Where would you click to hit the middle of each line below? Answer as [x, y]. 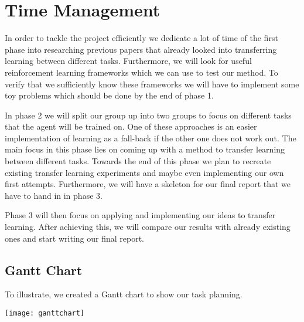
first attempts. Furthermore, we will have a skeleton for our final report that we [148, 184]
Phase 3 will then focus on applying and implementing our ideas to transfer [140, 215]
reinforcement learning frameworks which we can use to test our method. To [141, 72]
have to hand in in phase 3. [54, 195]
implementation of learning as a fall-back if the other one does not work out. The [151, 138]
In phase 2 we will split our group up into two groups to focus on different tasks [148, 115]
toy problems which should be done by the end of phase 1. [109, 95]
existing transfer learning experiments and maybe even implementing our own [144, 172]
